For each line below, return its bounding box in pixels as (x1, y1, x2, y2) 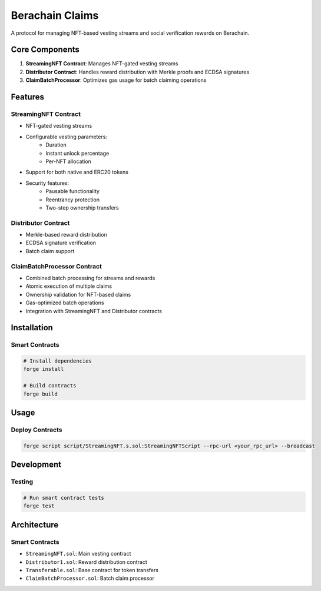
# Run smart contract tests (23, 494, 104, 501)
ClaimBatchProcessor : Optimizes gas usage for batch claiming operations (25, 77, 207, 84)
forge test (23, 503, 55, 509)
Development (11, 460, 62, 470)
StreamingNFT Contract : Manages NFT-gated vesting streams (25, 60, 178, 67)
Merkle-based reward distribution (25, 231, 107, 238)
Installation (11, 323, 53, 333)
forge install (23, 366, 64, 373)
